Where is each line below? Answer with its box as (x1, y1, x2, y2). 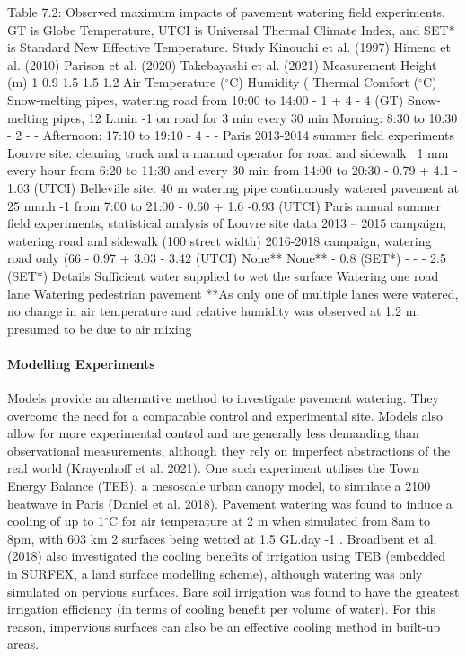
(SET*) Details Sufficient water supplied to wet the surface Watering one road (7, 266, 439, 284)
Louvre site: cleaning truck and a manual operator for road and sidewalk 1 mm (7, 143, 449, 162)
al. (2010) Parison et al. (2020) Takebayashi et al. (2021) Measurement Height (7, 55, 437, 74)
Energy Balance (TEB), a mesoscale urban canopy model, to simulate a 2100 (7, 477, 431, 495)
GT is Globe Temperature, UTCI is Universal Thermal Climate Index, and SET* (7, 20, 455, 39)
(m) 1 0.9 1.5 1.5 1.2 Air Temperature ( (7, 73, 225, 92)
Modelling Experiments (7, 354, 155, 372)
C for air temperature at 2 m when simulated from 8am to (108, 512, 430, 530)
